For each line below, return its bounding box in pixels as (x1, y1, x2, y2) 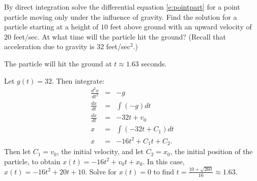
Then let (4, 146, 31, 157)
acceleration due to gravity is (4, 41, 95, 52)
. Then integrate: (51, 75, 105, 86)
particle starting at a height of (4, 21, 99, 32)
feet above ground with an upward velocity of (110, 21, 252, 32)
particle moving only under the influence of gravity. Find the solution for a (4, 11, 237, 22)
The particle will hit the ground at (4, 58, 112, 68)
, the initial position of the (170, 146, 253, 157)
